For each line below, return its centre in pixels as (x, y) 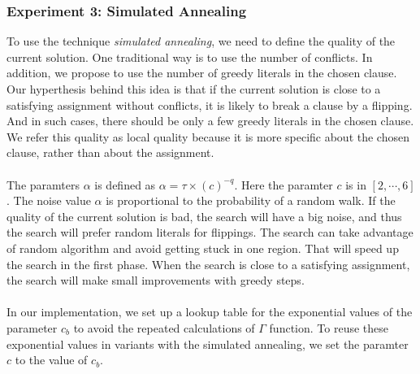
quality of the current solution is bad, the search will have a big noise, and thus (204, 216)
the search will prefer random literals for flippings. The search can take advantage (210, 232)
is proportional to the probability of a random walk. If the (251, 200)
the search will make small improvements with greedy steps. (156, 280)
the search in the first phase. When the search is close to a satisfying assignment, (208, 264)
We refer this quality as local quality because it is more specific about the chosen (208, 136)
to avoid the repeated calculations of (164, 327)
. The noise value (49, 200)
